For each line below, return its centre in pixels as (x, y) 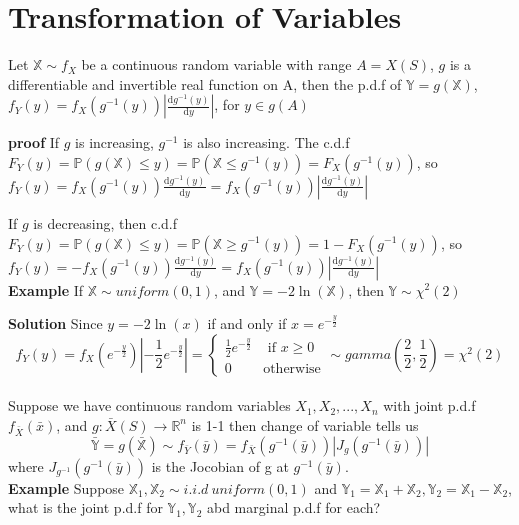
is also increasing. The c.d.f (266, 142)
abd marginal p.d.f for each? (293, 507)
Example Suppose (66, 487)
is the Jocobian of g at (220, 465)
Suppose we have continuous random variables (149, 405)
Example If (46, 289)
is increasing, (114, 142)
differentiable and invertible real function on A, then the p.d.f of (205, 83)
